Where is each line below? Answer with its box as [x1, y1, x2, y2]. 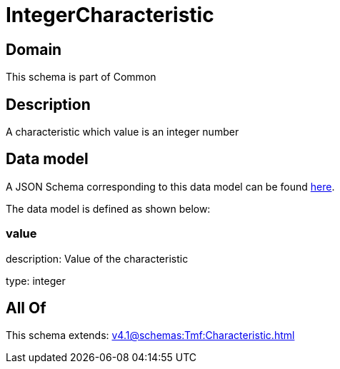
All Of [6, 299, 46, 318]
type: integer [6, 274, 66, 287]
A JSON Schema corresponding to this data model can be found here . [6, 180, 335, 193]
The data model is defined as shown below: [6, 202, 211, 215]
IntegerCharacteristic [6, 3, 214, 27]
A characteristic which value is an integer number [6, 126, 239, 138]
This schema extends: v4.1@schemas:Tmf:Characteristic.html [6, 329, 295, 342]
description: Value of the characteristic [6, 252, 189, 265]
